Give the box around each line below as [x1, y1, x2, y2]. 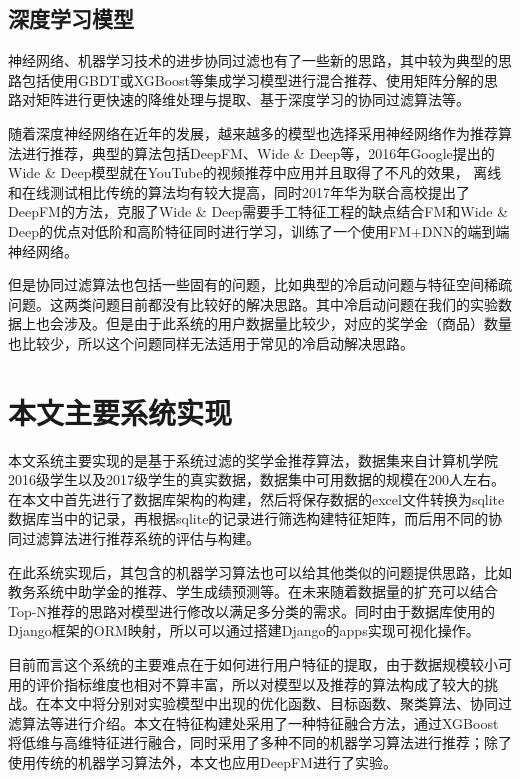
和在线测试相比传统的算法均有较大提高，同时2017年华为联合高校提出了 [8, 181, 470, 202]
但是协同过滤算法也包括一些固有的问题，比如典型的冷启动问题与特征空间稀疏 [8, 274, 512, 295]
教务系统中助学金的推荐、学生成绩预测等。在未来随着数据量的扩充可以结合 [8, 581, 498, 602]
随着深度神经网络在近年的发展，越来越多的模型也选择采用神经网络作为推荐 [8, 122, 498, 143]
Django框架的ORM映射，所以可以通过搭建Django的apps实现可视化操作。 [8, 620, 480, 641]
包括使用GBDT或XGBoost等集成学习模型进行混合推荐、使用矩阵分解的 [21, 69, 485, 90]
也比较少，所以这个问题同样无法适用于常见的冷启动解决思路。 [8, 332, 414, 353]
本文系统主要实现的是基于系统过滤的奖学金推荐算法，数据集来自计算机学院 [8, 449, 498, 470]
